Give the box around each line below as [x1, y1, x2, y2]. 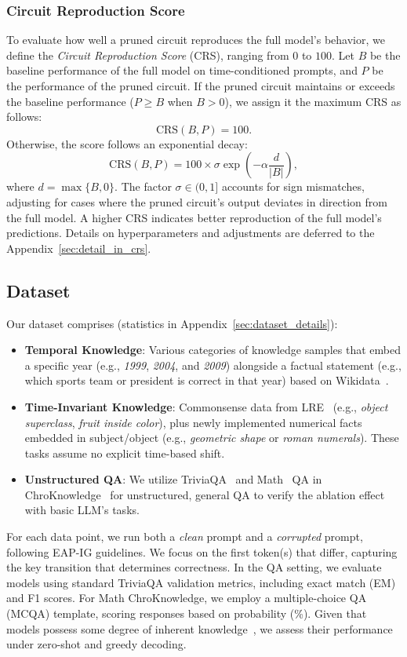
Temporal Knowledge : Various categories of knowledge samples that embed [24, 341, 401, 358]
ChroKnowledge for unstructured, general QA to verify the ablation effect [24, 486, 385, 502]
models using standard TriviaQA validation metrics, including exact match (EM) [6, 574, 396, 590]
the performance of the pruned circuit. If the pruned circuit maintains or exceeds [6, 78, 395, 93]
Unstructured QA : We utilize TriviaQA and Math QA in [24, 471, 322, 487]
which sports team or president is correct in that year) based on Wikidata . [24, 372, 389, 389]
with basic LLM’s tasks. [24, 502, 140, 518]
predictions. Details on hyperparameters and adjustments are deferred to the [6, 224, 375, 241]
